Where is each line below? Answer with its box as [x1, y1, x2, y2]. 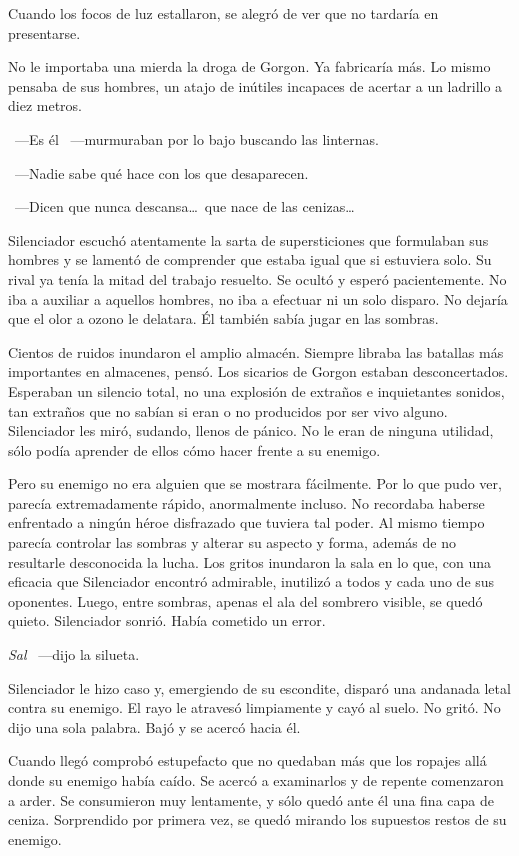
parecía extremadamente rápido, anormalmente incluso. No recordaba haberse [8, 492, 485, 513]
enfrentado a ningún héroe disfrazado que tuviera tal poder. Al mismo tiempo [8, 512, 485, 533]
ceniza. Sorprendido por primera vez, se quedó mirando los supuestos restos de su [8, 809, 507, 830]
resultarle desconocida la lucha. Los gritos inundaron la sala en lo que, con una [8, 551, 491, 572]
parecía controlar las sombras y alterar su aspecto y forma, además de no [8, 532, 456, 553]
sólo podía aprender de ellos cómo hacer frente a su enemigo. [8, 439, 381, 460]
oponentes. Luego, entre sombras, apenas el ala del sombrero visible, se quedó [8, 590, 483, 611]
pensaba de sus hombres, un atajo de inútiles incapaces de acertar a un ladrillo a [8, 75, 503, 96]
